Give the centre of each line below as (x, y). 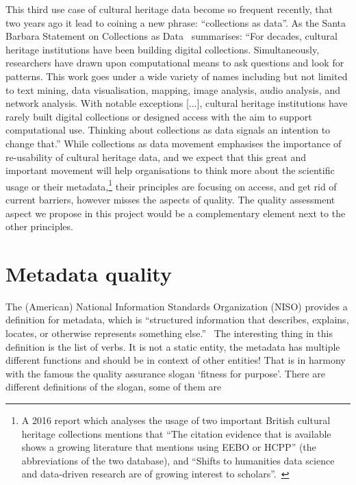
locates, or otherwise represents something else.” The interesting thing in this (169, 333)
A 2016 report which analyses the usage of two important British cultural (176, 420)
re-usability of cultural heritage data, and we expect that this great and (156, 157)
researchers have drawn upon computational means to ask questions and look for (175, 63)
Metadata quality (89, 273)
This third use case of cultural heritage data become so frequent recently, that (169, 9)
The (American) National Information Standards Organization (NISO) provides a (177, 306)
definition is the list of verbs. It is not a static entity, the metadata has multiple (173, 346)
